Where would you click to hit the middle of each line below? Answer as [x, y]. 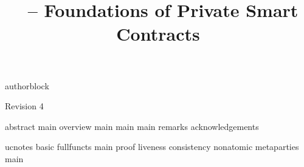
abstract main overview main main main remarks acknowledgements [132, 126]
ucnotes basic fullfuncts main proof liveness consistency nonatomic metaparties [152, 147]
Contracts [158, 34]
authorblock [27, 85]
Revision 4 [24, 106]
